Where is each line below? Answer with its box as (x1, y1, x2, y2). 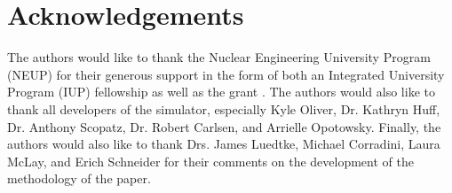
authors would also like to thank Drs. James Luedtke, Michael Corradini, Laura (7, 135, 440, 153)
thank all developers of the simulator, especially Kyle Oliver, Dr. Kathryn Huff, (7, 99, 440, 118)
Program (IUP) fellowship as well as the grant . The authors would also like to (7, 82, 435, 101)
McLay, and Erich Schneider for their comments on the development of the (7, 151, 414, 170)
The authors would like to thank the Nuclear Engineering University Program (7, 48, 431, 66)
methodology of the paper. (7, 169, 151, 188)
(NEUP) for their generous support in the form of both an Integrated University (7, 65, 445, 83)
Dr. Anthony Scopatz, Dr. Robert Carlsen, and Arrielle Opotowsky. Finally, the (7, 117, 441, 135)
